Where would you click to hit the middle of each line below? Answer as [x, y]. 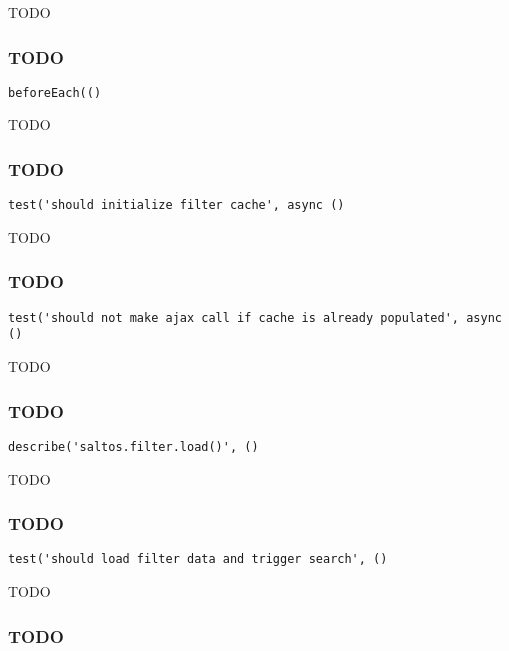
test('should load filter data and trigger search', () [198, 559]
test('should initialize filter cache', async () [176, 205]
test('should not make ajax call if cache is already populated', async [255, 317]
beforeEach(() [55, 92]
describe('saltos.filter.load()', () [133, 446]
